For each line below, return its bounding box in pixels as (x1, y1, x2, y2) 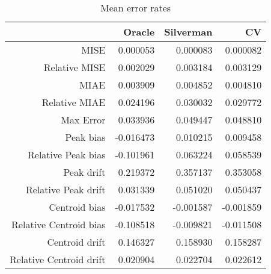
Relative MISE (43, 60, 106, 74)
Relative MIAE (41, 95, 106, 109)
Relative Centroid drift (10, 252, 106, 266)
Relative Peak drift (25, 182, 106, 196)
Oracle (123, 25, 155, 39)
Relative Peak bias (28, 148, 106, 161)
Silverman (164, 25, 213, 39)
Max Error (61, 113, 106, 126)
